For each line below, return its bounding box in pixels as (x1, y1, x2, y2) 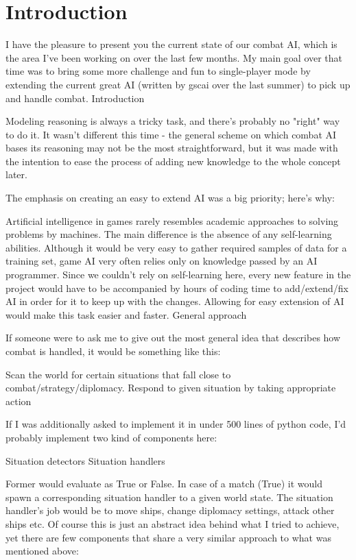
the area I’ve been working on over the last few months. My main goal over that (5, 50, 343, 64)
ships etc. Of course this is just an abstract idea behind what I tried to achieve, (5, 516, 340, 531)
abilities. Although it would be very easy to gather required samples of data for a (5, 240, 347, 254)
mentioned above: (5, 544, 79, 558)
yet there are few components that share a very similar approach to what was (5, 530, 331, 544)
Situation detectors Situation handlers (5, 453, 165, 467)
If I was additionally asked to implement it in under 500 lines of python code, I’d (5, 417, 346, 431)
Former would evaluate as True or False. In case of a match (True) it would (5, 476, 322, 491)
